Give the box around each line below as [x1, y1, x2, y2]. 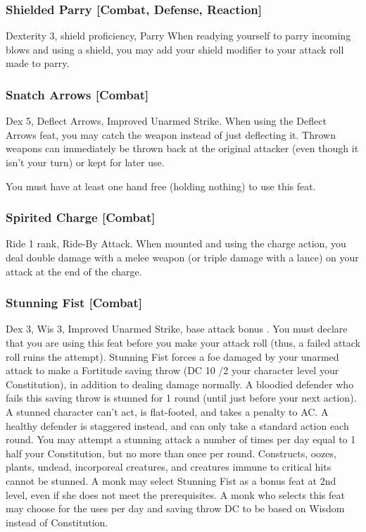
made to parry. [6, 56, 70, 70]
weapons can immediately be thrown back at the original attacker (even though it [6, 141, 359, 156]
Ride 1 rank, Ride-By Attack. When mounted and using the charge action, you [6, 236, 346, 251]
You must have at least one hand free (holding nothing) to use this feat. [6, 178, 316, 193]
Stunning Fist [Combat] [6, 294, 143, 311]
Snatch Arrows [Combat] [6, 85, 149, 103]
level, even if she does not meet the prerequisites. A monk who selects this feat [6, 487, 345, 502]
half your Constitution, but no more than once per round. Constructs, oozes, [6, 445, 336, 460]
